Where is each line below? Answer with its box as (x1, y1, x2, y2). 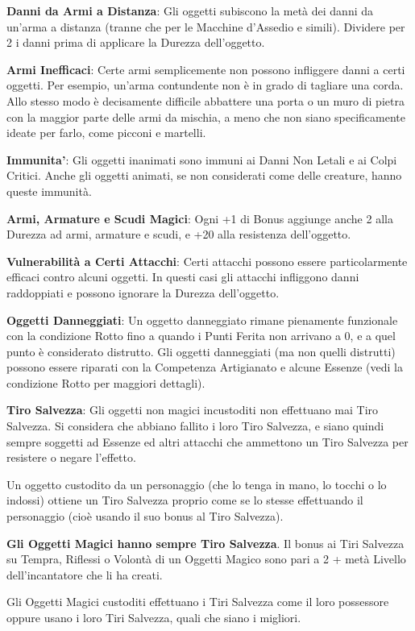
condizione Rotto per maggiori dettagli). (6, 374, 205, 391)
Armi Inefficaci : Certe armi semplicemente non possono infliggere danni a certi (6, 60, 405, 77)
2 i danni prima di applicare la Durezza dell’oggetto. (6, 34, 265, 51)
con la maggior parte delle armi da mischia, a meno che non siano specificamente (6, 108, 405, 125)
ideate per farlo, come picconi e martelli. (6, 124, 206, 141)
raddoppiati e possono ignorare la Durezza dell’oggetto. (6, 284, 280, 301)
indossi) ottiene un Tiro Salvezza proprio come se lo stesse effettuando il (6, 492, 363, 509)
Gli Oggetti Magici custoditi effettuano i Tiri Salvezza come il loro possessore (6, 593, 389, 610)
